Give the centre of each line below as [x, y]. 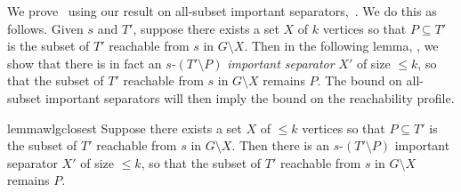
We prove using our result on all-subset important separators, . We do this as [222, 11]
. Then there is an [281, 145]
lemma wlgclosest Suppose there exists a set [125, 128]
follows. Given [45, 28]
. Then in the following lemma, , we [341, 46]
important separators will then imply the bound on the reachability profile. [250, 97]
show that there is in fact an [85, 63]
